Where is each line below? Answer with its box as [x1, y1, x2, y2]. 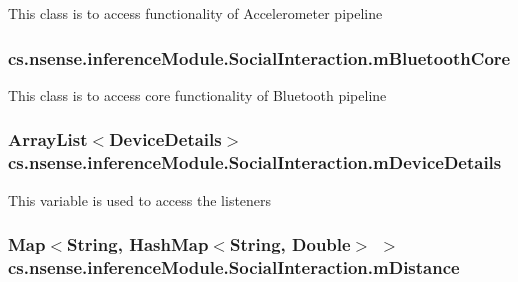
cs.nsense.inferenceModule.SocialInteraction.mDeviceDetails [8, 150, 502, 175]
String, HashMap [67, 232, 209, 257]
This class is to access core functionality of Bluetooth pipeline [8, 84, 387, 105]
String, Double [229, 232, 351, 257]
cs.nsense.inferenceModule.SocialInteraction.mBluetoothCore [8, 45, 511, 70]
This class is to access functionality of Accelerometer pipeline [8, 3, 383, 23]
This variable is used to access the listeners [8, 189, 272, 210]
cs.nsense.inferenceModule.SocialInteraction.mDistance [8, 254, 460, 279]
